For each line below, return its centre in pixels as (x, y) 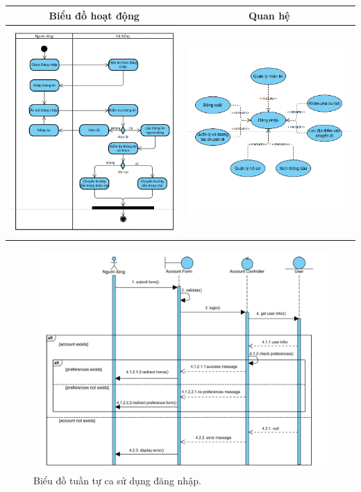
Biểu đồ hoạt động (94, 15)
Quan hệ (269, 15)
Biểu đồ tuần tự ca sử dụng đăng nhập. (117, 480)
